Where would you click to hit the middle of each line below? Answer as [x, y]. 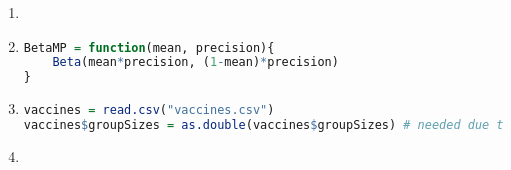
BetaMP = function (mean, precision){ [149, 47]
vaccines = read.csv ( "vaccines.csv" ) [149, 110]
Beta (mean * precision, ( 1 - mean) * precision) [195, 62]
